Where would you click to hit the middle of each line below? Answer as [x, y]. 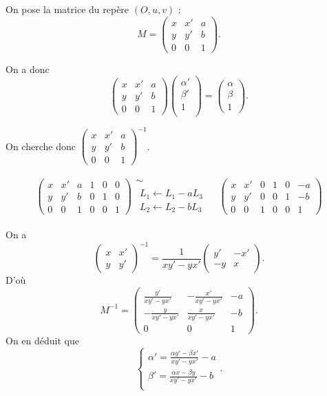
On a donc [28, 69]
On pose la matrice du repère [67, 9]
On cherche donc [41, 146]
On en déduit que [42, 341]
